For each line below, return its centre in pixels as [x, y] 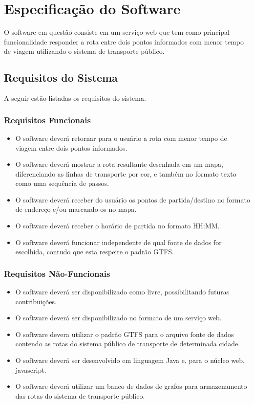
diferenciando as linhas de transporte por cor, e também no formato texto [126, 173]
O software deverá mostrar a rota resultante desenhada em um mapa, [119, 164]
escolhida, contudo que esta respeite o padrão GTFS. [95, 252]
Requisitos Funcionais [47, 120]
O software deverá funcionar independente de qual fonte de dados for [118, 242]
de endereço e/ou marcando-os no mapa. [76, 209]
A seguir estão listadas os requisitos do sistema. [75, 98]
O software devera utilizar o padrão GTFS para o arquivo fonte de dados [125, 334]
